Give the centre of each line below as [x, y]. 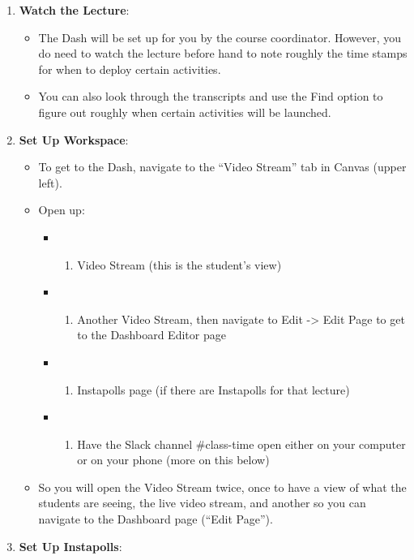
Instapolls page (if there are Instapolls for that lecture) [213, 389]
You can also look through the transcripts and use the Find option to [211, 96]
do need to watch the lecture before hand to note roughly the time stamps [223, 53]
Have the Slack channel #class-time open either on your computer [241, 444]
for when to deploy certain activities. [130, 69]
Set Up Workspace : [74, 139]
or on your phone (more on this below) [173, 460]
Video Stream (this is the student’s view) [179, 264]
